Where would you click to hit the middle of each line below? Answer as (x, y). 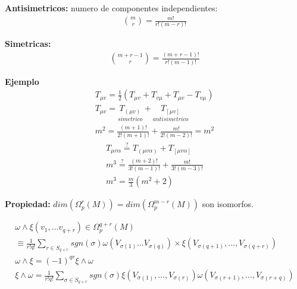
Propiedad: (28, 204)
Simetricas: (28, 44)
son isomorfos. (228, 204)
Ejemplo (22, 81)
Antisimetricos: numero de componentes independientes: (111, 8)
